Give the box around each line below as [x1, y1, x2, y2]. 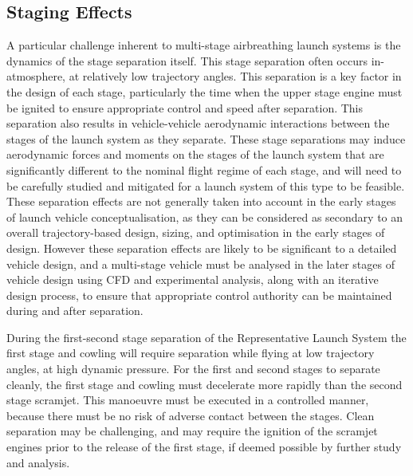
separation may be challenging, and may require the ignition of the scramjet [6, 423, 378, 439]
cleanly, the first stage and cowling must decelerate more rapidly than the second [6, 376, 403, 392]
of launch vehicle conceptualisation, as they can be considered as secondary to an [6, 208, 403, 225]
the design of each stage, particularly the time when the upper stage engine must [6, 83, 403, 100]
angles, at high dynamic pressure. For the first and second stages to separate [6, 360, 380, 377]
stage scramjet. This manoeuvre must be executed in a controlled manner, [6, 391, 369, 408]
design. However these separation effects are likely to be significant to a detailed [6, 239, 397, 256]
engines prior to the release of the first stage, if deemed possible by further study [6, 439, 402, 455]
